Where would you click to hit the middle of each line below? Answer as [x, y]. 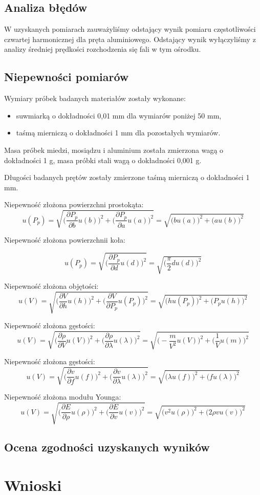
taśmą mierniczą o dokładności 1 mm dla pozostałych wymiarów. [118, 133]
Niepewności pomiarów [67, 77]
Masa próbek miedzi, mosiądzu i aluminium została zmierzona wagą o [114, 150]
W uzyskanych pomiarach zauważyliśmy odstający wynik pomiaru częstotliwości [130, 29]
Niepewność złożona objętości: [51, 286]
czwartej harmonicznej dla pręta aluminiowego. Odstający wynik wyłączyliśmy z [130, 39]
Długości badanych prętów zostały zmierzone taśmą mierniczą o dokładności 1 [127, 177]
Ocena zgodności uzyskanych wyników [107, 447]
